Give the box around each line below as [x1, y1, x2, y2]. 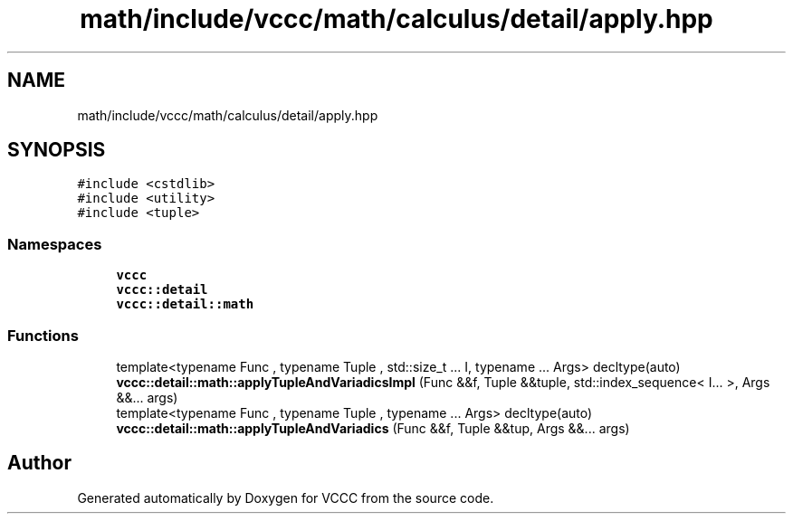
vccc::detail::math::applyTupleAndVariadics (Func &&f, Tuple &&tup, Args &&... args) [116, 420, 630, 436]
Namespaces [7, 234, 102, 253]
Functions [7, 326, 79, 345]
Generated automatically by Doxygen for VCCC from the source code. [77, 489, 494, 506]
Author [7, 451, 72, 475]
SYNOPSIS [7, 138, 106, 162]
